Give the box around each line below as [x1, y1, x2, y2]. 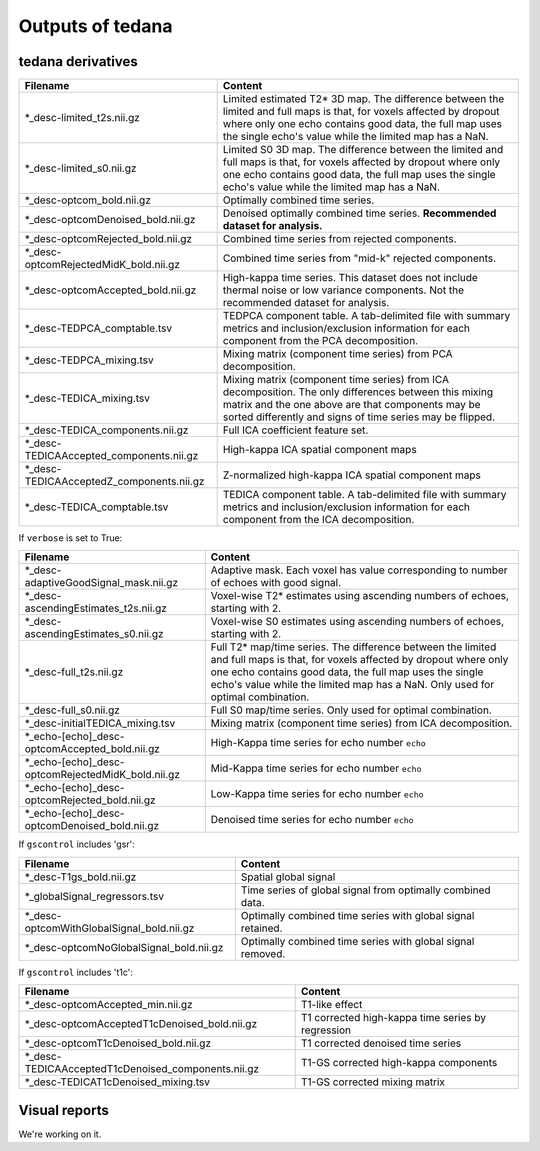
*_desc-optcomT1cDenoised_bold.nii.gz [24, 1036, 212, 1050]
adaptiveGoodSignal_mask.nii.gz [24, 576, 179, 590]
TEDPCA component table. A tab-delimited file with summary [222, 309, 511, 323]
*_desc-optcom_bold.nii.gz [24, 193, 152, 207]
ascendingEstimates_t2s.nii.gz [24, 601, 167, 615]
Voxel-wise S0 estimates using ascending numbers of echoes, [210, 615, 505, 629]
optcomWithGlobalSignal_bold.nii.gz [24, 921, 195, 935]
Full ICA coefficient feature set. [222, 423, 369, 437]
